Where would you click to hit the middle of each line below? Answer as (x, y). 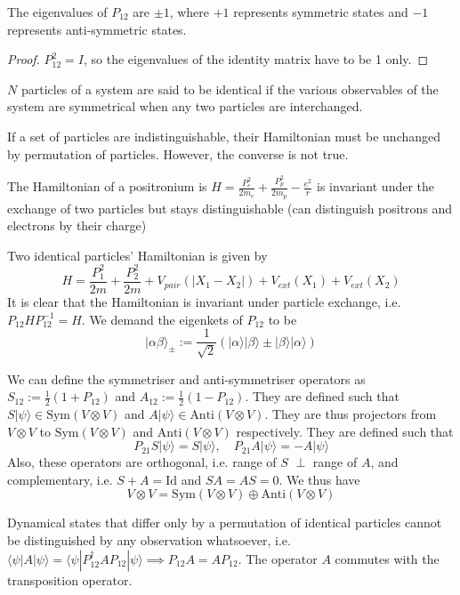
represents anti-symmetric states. (97, 29)
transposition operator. (70, 579)
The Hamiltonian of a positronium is (107, 186)
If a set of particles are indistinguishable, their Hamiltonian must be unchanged (224, 136)
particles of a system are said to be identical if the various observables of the (230, 88)
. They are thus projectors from (351, 414)
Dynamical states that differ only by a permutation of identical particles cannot (225, 523)
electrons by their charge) (77, 225)
